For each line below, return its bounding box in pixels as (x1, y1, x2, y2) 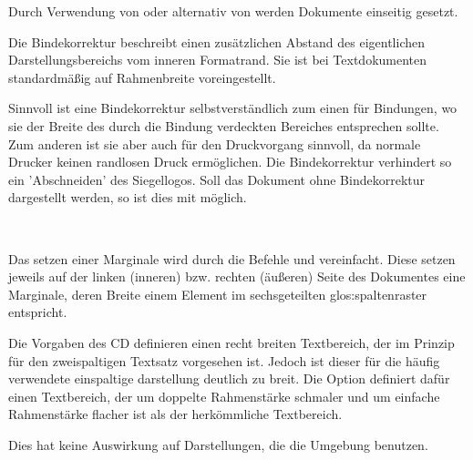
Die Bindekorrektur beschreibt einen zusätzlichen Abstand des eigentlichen (8, 32, 426, 51)
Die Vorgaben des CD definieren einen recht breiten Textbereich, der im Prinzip (8, 332, 455, 352)
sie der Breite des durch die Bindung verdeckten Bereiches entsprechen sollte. (8, 116, 439, 135)
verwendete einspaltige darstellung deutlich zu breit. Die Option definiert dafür (8, 369, 450, 388)
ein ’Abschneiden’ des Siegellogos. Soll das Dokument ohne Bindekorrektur (8, 169, 426, 189)
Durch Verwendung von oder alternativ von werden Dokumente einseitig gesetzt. (8, 2, 458, 20)
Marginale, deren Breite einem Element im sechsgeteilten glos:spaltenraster (8, 284, 427, 303)
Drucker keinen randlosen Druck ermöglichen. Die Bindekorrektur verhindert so (8, 152, 452, 171)
